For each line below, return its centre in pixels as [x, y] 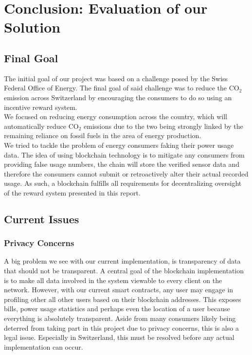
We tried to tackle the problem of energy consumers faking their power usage [119, 145]
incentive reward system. [41, 107]
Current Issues [42, 219]
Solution [32, 27]
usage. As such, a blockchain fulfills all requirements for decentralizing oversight [123, 183]
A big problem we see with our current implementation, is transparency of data [122, 261]
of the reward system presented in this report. [72, 192]
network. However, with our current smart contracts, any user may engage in [119, 290]
